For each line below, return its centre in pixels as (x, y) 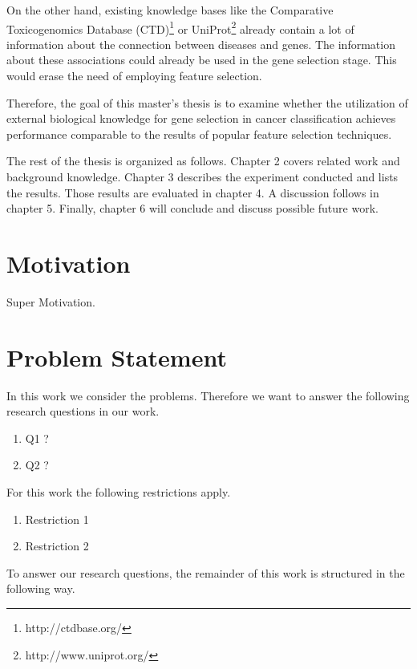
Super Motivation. (51, 301)
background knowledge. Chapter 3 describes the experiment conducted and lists (202, 176)
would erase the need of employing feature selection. (134, 76)
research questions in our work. (83, 411)
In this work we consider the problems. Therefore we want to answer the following (208, 395)
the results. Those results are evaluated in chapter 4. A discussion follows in (193, 192)
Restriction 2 (57, 546)
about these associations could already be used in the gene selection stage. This (202, 60)
